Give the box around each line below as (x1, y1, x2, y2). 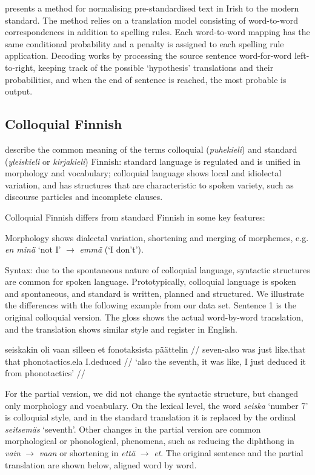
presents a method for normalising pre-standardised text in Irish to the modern (5, 2, 299, 14)
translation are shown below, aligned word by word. (5, 458, 197, 471)
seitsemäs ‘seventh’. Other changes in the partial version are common (5, 422, 261, 435)
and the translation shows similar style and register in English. (5, 322, 237, 335)
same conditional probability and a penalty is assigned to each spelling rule (5, 37, 284, 50)
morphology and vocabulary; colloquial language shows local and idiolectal (5, 167, 282, 179)
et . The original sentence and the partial (154, 447, 303, 459)
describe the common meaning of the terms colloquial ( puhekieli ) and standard (5, 142, 297, 155)
